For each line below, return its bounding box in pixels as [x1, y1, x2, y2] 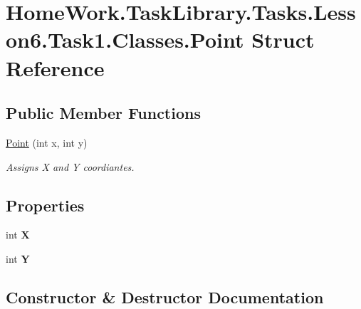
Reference [6, 53, 105, 82]
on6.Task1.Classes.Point [6, 25, 244, 54]
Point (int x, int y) [6, 135, 88, 150]
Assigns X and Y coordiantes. [6, 159, 135, 174]
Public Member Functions [6, 102, 201, 124]
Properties [6, 194, 85, 216]
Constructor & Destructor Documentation [6, 286, 324, 308]
